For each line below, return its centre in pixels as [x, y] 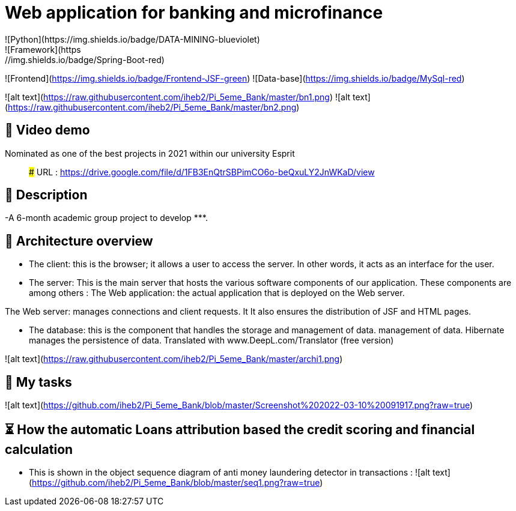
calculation [39, 449]
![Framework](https [43, 49]
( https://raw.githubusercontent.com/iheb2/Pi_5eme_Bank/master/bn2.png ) [152, 107]
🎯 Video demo [47, 130]
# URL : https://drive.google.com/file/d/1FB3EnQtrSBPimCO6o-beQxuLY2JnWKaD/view [202, 172]
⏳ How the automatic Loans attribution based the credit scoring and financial [240, 429]
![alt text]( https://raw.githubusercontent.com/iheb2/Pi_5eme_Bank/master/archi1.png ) [174, 359]
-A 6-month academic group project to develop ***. [106, 218]
